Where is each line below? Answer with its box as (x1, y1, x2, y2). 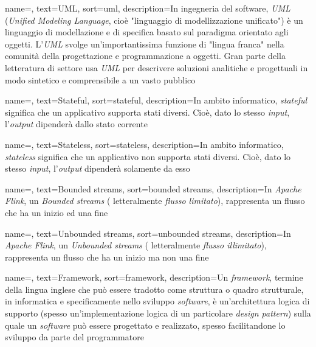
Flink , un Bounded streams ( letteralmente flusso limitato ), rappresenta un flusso (5, 194, 305, 207)
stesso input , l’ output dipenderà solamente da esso (5, 162, 190, 175)
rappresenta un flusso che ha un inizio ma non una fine (5, 250, 209, 263)
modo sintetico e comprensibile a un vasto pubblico (5, 73, 196, 86)
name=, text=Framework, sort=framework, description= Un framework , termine (5, 271, 303, 284)
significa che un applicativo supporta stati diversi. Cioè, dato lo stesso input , (5, 105, 290, 118)
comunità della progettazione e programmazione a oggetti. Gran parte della (5, 49, 286, 62)
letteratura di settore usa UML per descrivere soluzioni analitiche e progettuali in (5, 61, 308, 74)
